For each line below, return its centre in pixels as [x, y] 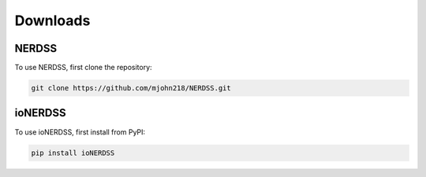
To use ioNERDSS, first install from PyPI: [80, 132]
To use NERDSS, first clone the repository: [84, 68]
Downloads [52, 20]
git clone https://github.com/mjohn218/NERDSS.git [131, 88]
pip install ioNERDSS [73, 153]
